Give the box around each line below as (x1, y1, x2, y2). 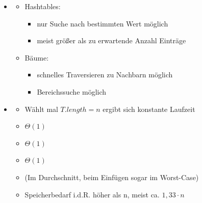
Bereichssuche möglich (37, 86, 107, 97)
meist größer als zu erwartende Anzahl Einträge (37, 35, 186, 46)
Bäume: (24, 52, 49, 63)
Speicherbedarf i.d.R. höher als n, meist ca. (24, 189, 160, 199)
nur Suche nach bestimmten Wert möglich (37, 18, 168, 28)
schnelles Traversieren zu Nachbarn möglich (37, 69, 173, 80)
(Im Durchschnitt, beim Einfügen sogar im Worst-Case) (24, 171, 199, 182)
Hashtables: (24, 1, 61, 11)
